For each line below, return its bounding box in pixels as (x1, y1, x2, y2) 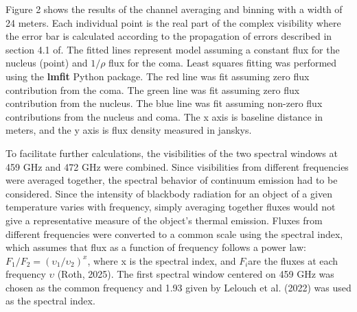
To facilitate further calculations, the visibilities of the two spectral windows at (5, 145, 338, 160)
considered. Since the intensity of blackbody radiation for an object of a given (5, 186, 332, 200)
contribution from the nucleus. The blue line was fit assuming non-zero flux (5, 96, 323, 110)
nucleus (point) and (5, 56, 88, 70)
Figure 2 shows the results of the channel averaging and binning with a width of (5, 2, 343, 16)
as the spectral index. (5, 293, 95, 308)
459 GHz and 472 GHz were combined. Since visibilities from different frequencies (5, 159, 349, 173)
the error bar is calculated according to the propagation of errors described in (5, 29, 332, 43)
